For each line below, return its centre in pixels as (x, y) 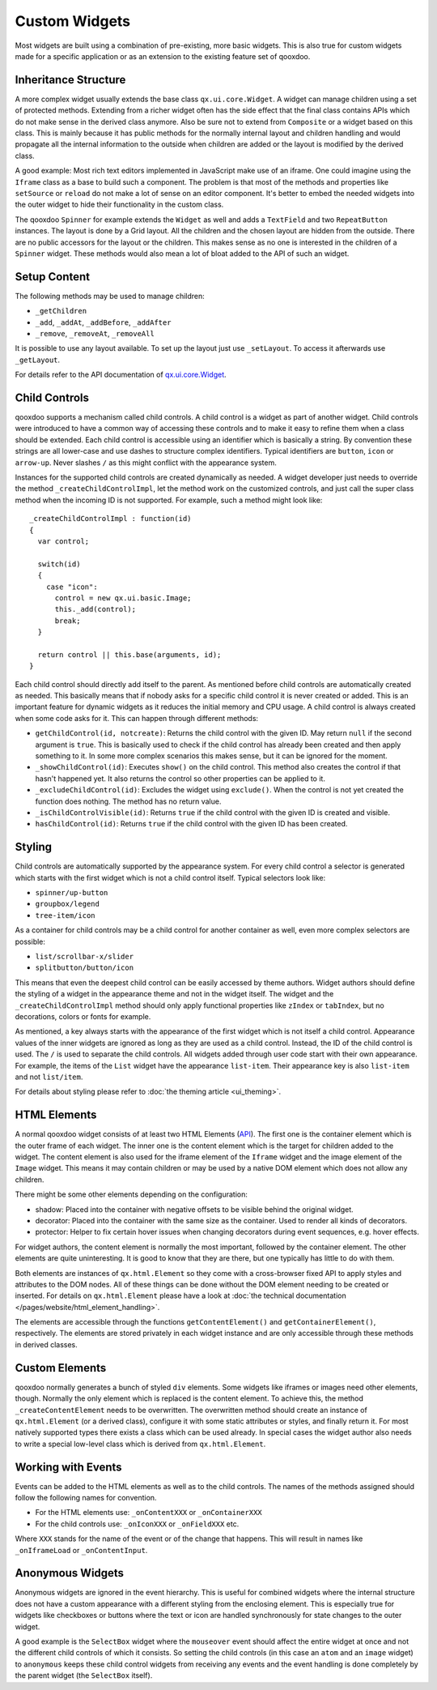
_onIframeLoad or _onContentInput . (81, 1550)
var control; (64, 541)
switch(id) (59, 564)
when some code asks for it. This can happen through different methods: (137, 718)
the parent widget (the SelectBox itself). (84, 1675)
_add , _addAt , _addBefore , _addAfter (103, 322)
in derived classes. (47, 1344)
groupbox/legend (68, 904)
